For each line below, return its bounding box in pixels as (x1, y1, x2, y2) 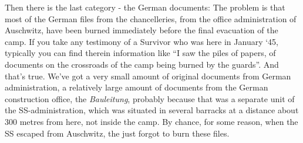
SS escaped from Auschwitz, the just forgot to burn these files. (5, 127, 230, 139)
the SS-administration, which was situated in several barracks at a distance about (5, 104, 299, 116)
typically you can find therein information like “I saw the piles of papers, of (5, 47, 276, 59)
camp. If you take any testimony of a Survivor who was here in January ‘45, (5, 35, 279, 47)
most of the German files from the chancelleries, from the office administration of (5, 12, 297, 25)
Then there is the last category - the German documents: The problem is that (5, 1, 285, 13)
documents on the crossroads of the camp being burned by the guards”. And (5, 58, 279, 70)
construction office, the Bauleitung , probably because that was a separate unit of (5, 92, 295, 104)
